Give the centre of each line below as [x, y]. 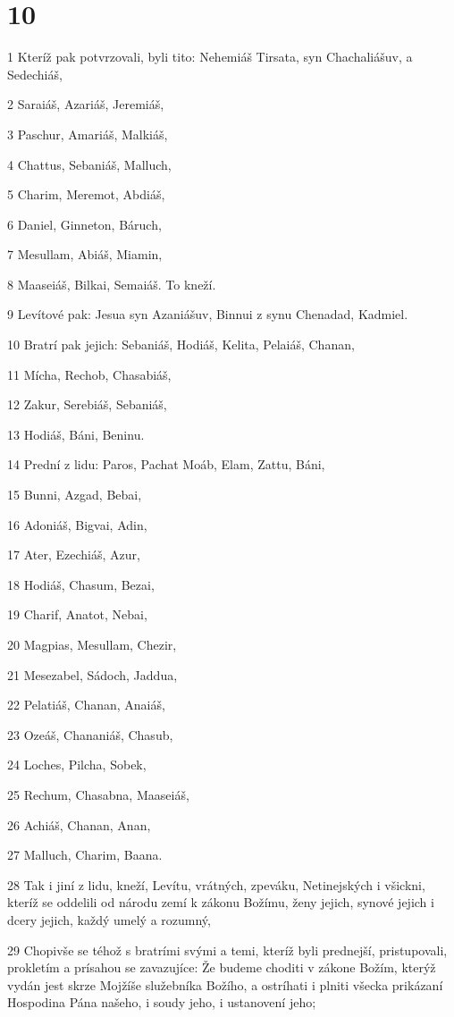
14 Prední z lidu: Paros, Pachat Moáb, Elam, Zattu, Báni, [166, 464]
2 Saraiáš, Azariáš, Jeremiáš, [86, 104]
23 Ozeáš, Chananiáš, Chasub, [90, 734]
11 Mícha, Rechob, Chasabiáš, [89, 374]
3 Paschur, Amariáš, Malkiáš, [88, 134]
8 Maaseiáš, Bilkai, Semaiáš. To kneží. [112, 284]
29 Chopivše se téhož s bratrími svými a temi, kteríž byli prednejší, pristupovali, [227, 950]
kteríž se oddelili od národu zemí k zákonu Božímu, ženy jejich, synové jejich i [221, 902]
